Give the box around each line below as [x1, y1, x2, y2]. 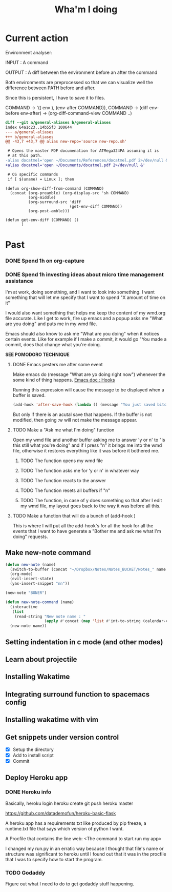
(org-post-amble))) [28, 208, 70, 213]
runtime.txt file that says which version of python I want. [5, 825, 124, 831]
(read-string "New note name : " [14, 614, 86, 619]
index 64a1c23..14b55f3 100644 [5, 125, 72, 130]
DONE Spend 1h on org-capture [5, 257, 85, 264]
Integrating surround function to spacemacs [5, 690, 150, 699]
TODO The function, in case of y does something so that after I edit [20, 497, 162, 503]
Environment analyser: [5, 49, 53, 55]
